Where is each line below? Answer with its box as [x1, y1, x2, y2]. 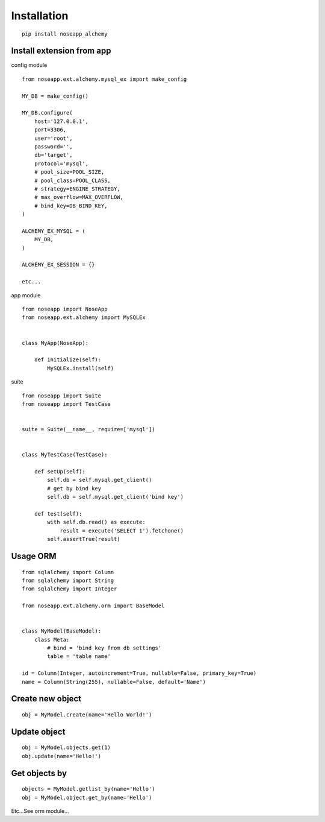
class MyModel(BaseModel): [22, 628, 102, 634]
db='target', [34, 151, 73, 159]
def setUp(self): [34, 468, 85, 475]
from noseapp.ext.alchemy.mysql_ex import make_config [22, 75, 187, 83]
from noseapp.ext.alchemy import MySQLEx [22, 314, 146, 321]
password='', [34, 143, 73, 150]
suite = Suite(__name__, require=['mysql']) [22, 426, 156, 433]
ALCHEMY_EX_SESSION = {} [22, 261, 95, 268]
